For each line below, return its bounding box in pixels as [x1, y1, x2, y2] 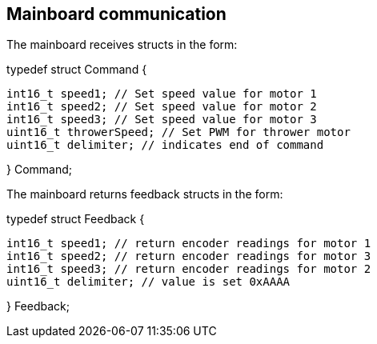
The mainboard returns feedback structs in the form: [6, 187, 283, 202]
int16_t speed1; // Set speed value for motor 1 [6, 87, 317, 101]
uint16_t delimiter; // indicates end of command [6, 138, 324, 152]
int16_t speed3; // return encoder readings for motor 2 [6, 262, 371, 276]
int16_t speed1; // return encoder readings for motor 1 [6, 237, 371, 250]
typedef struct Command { [6, 62, 147, 77]
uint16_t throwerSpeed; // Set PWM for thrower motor [6, 126, 351, 139]
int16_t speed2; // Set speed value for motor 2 [6, 100, 317, 114]
